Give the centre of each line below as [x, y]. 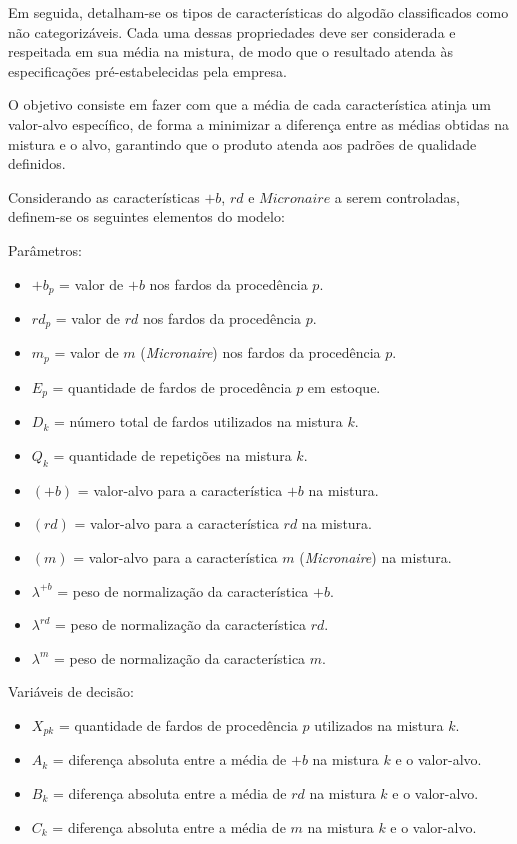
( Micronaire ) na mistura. [375, 556]
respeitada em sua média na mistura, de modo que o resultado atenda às [230, 51]
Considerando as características [104, 196]
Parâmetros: [45, 249]
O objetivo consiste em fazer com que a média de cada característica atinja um [249, 104]
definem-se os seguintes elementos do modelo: [146, 216]
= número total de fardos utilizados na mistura [198, 421]
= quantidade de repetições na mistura [172, 454]
